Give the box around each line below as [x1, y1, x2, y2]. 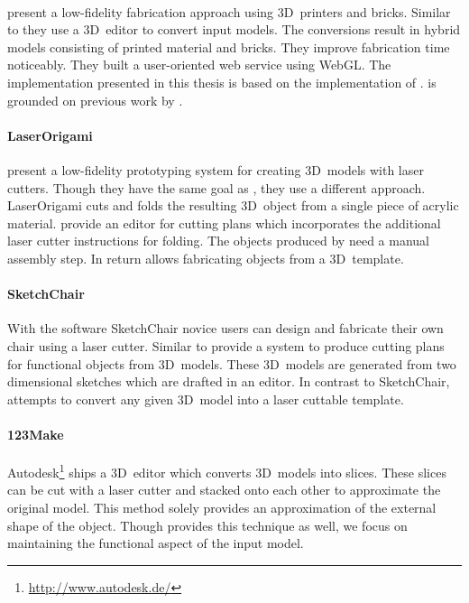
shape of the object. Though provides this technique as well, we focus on [7, 515, 408, 534]
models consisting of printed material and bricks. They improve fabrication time [7, 37, 450, 56]
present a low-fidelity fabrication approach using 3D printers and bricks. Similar [7, 2, 451, 21]
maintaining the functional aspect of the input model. [7, 533, 304, 552]
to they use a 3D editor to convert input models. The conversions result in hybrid [7, 20, 461, 39]
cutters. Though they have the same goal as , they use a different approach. [7, 178, 426, 197]
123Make [7, 424, 64, 443]
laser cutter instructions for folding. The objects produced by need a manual [7, 231, 429, 250]
